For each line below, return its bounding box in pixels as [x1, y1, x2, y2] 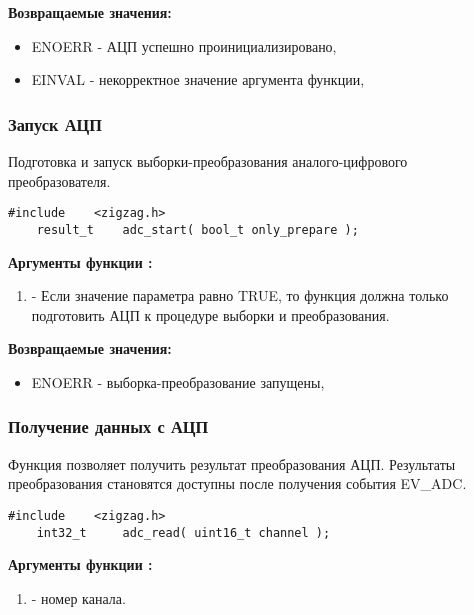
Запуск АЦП [8, 111, 102, 136]
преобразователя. [8, 170, 111, 191]
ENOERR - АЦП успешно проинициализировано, [31, 35, 337, 56]
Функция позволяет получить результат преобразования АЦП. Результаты [8, 453, 456, 474]
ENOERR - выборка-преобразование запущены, [31, 371, 325, 392]
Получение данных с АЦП [8, 414, 209, 439]
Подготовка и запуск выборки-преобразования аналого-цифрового [8, 151, 408, 171]
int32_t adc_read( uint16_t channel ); [36, 525, 331, 540]
